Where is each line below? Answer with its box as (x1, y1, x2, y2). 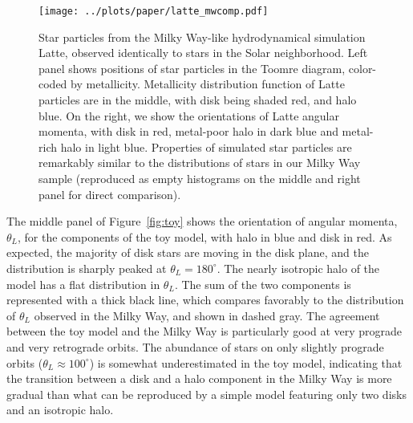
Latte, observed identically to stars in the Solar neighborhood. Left (38, 44, 368, 61)
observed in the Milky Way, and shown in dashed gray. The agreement (34, 307, 380, 323)
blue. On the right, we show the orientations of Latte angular (38, 107, 339, 124)
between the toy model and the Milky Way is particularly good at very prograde (6, 323, 403, 340)
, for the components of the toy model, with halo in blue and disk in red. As (18, 228, 392, 245)
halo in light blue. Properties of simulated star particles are (60, 138, 352, 155)
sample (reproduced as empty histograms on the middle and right (38, 170, 361, 186)
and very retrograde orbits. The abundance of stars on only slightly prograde (6, 338, 384, 355)
